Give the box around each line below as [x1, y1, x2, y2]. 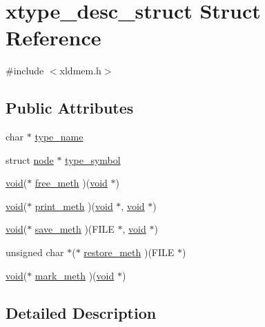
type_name [35, 129, 84, 144]
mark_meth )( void [35, 268, 115, 282]
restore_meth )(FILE [84, 245, 175, 260]
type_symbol [65, 152, 121, 167]
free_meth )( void [35, 176, 108, 190]
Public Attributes [6, 97, 134, 118]
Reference [6, 23, 101, 52]
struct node [6, 152, 54, 167]
